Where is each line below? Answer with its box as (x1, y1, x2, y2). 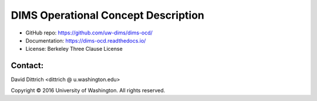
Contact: (11, 61, 44, 71)
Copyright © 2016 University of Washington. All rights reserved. (11, 86, 166, 93)
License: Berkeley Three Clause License (25, 46, 123, 53)
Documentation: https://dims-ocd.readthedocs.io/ (25, 37, 146, 44)
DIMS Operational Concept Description (11, 9, 205, 22)
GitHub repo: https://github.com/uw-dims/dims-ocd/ (25, 29, 153, 36)
